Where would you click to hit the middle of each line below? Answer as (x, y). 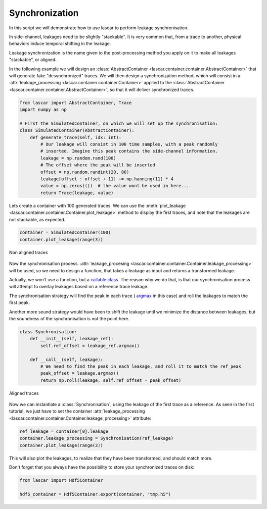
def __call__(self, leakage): (67, 359)
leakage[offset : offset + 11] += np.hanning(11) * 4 (107, 179)
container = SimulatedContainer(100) (65, 232)
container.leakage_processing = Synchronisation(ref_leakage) (96, 438)
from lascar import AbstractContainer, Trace (76, 102)
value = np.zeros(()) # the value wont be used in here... (115, 186)
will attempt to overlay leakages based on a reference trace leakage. (79, 287)
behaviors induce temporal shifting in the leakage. (60, 44)
